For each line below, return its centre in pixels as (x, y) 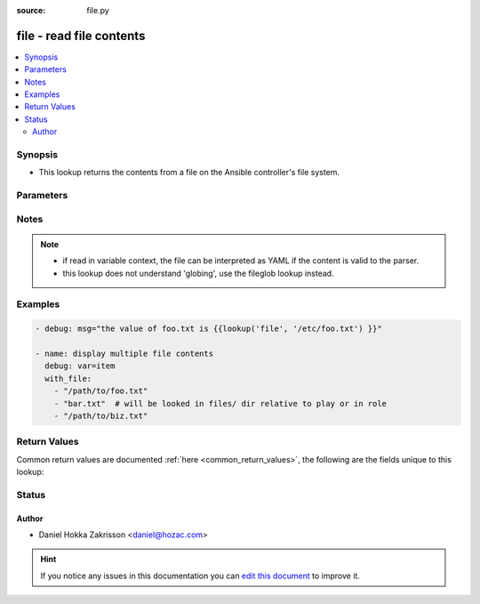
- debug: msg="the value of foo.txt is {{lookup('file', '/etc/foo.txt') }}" (208, 329)
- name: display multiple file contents (124, 354)
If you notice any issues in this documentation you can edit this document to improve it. (200, 576)
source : (31, 10)
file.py (98, 10)
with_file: (68, 379)
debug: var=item (80, 366)
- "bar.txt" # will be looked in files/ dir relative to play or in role (220, 403)
